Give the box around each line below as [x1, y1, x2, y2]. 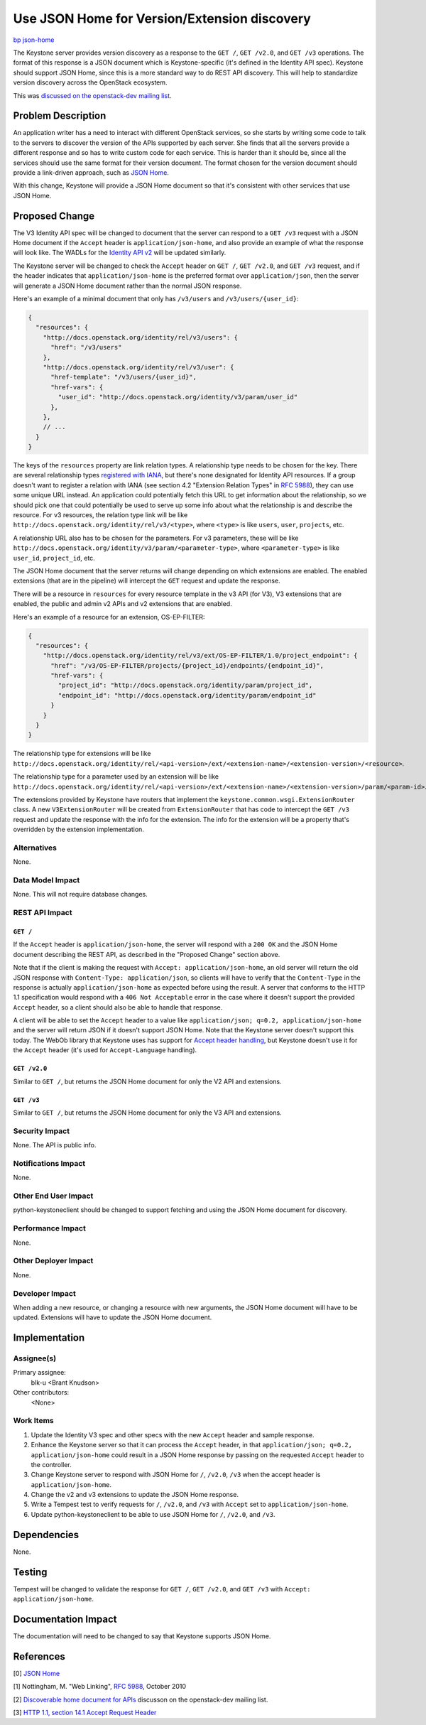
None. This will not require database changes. [13, 890, 148, 899]
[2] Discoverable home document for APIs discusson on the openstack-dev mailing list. [13, 1695, 268, 1704]
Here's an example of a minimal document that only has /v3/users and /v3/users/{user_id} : [13, 295, 299, 303]
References [13, 1650, 65, 1662]
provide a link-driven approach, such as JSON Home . [13, 168, 170, 177]
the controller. [31, 1460, 72, 1469]
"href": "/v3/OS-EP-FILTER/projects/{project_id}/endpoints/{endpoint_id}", [50, 661, 324, 669]
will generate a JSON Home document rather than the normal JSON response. [13, 281, 242, 290]
